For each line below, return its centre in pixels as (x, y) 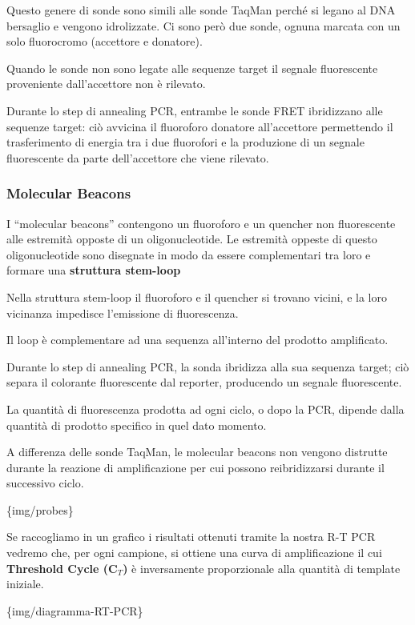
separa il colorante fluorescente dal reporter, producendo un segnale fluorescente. (204, 382)
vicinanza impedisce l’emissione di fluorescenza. (123, 312)
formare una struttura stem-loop (94, 270)
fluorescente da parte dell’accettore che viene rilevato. (138, 157)
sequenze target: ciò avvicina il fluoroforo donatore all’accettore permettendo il (200, 126)
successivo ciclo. (45, 483)
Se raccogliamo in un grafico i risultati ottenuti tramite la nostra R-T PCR (191, 537)
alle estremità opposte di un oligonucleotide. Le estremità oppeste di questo (192, 239)
